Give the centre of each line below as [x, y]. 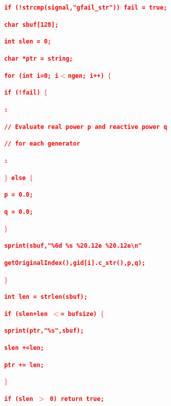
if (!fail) [22, 93]
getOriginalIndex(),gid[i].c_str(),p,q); [75, 263]
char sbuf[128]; [31, 25]
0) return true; [77, 399]
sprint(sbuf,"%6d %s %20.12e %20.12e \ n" [73, 246]
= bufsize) [79, 314]
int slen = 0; [28, 42]
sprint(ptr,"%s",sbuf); [44, 331]
